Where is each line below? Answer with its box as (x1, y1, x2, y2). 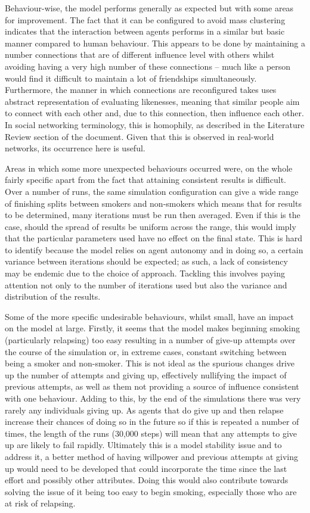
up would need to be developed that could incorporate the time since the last (5, 462, 287, 474)
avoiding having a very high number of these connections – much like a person (5, 60, 291, 72)
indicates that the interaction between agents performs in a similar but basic (5, 25, 285, 38)
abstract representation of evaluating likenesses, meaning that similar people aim (5, 95, 300, 107)
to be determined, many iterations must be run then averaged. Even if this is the (5, 209, 300, 221)
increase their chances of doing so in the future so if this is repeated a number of (5, 415, 299, 428)
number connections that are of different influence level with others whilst (5, 48, 275, 61)
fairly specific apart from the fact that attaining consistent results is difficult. (5, 173, 286, 186)
